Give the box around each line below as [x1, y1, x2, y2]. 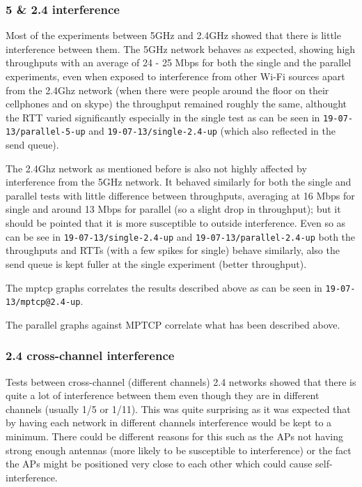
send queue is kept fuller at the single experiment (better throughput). [6, 256, 307, 271]
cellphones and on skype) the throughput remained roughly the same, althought [6, 96, 347, 111]
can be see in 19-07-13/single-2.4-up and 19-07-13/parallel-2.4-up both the [6, 229, 356, 244]
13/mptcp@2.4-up [6, 297, 81, 308]
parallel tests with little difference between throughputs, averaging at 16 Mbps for [6, 188, 355, 202]
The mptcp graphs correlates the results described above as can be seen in [6, 280, 322, 294]
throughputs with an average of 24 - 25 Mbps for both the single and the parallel [6, 55, 352, 70]
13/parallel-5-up [6, 127, 86, 137]
